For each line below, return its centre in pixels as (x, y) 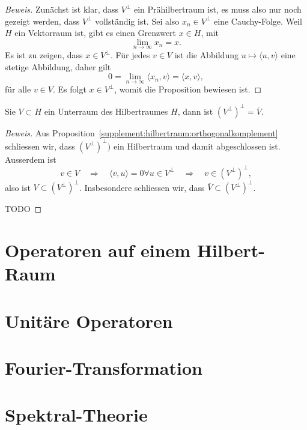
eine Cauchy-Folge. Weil (258, 21)
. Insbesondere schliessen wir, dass (142, 187)
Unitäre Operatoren (89, 320)
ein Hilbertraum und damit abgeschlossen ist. (197, 146)
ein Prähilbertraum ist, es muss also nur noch (217, 9)
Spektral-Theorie (76, 415)
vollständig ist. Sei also (137, 21)
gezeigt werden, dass (42, 21)
